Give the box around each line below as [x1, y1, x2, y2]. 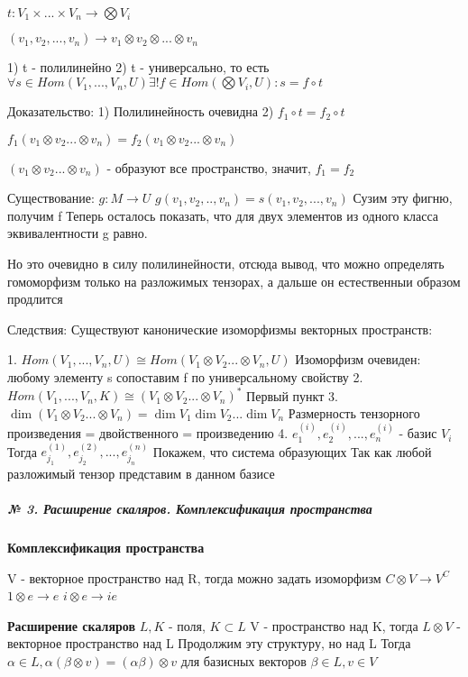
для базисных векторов [180, 651, 307, 670]
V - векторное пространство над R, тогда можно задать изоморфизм [7, 568, 381, 587]
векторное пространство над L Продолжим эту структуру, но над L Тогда [7, 634, 411, 653]
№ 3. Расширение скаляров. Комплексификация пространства [7, 499, 372, 518]
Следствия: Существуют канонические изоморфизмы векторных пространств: [7, 319, 433, 338]
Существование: [7, 188, 95, 207]
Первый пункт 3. [246, 386, 338, 405]
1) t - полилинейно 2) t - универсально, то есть [7, 58, 270, 77]
